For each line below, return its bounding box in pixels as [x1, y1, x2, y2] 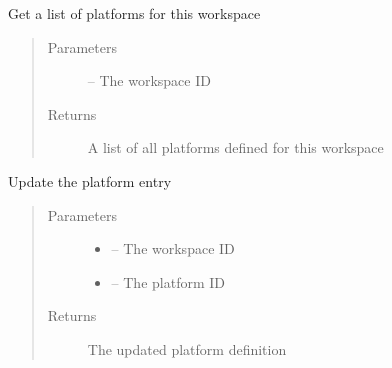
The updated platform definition [87, 338, 287, 359]
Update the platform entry [8, 170, 172, 191]
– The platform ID [111, 271, 225, 292]
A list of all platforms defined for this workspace [87, 137, 384, 158]
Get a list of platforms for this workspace [8, 3, 261, 23]
